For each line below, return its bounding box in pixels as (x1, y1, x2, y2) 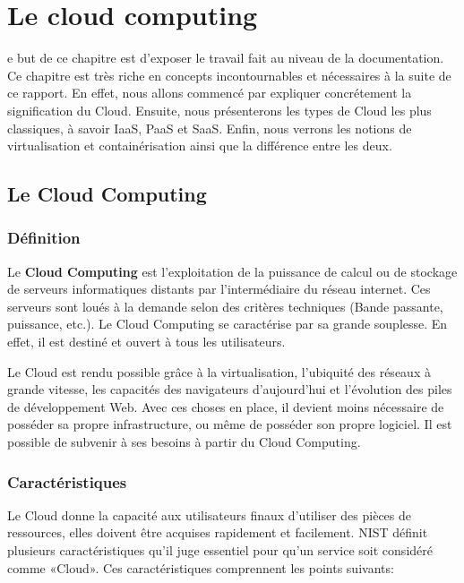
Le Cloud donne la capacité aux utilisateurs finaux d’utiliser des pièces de (7, 505, 411, 524)
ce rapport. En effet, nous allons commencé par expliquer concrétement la (7, 83, 412, 102)
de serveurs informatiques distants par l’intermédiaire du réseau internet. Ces (7, 279, 431, 298)
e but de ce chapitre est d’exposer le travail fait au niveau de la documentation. (7, 48, 444, 67)
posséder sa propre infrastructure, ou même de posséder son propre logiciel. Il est (7, 415, 452, 433)
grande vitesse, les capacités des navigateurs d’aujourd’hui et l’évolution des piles (7, 380, 452, 399)
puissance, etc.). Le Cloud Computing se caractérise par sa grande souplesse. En (7, 314, 448, 333)
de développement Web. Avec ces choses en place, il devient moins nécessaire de (7, 397, 444, 416)
